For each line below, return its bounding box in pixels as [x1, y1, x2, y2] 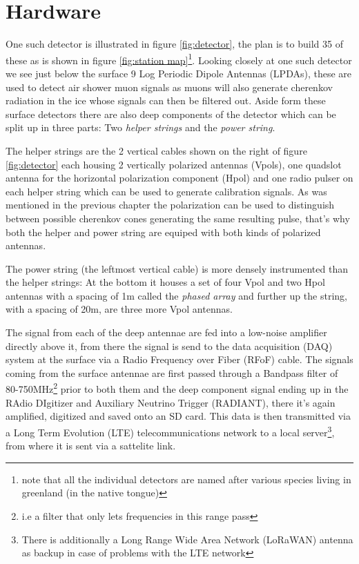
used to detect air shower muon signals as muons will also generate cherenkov [6, 79, 333, 94]
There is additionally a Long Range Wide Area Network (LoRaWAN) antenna [21, 532, 353, 546]
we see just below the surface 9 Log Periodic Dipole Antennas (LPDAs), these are [6, 66, 352, 80]
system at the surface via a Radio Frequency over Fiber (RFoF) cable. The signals [6, 352, 353, 367]
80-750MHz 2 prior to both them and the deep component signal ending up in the [6, 380, 349, 396]
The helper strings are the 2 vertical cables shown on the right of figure [6, 143, 307, 157]
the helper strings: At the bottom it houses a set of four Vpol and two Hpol [6, 275, 325, 289]
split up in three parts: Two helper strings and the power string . [6, 120, 275, 135]
